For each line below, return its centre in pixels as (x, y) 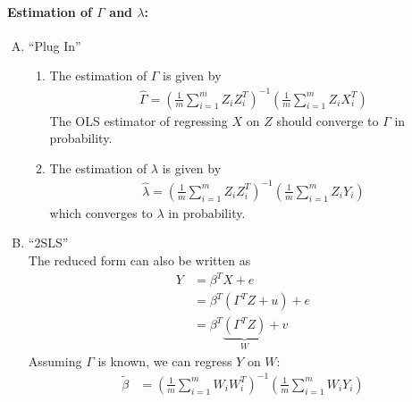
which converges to (101, 212)
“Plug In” (55, 45)
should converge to (328, 120)
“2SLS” (48, 243)
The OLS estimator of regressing (139, 120)
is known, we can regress (165, 360)
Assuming (55, 360)
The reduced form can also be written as (139, 260)
